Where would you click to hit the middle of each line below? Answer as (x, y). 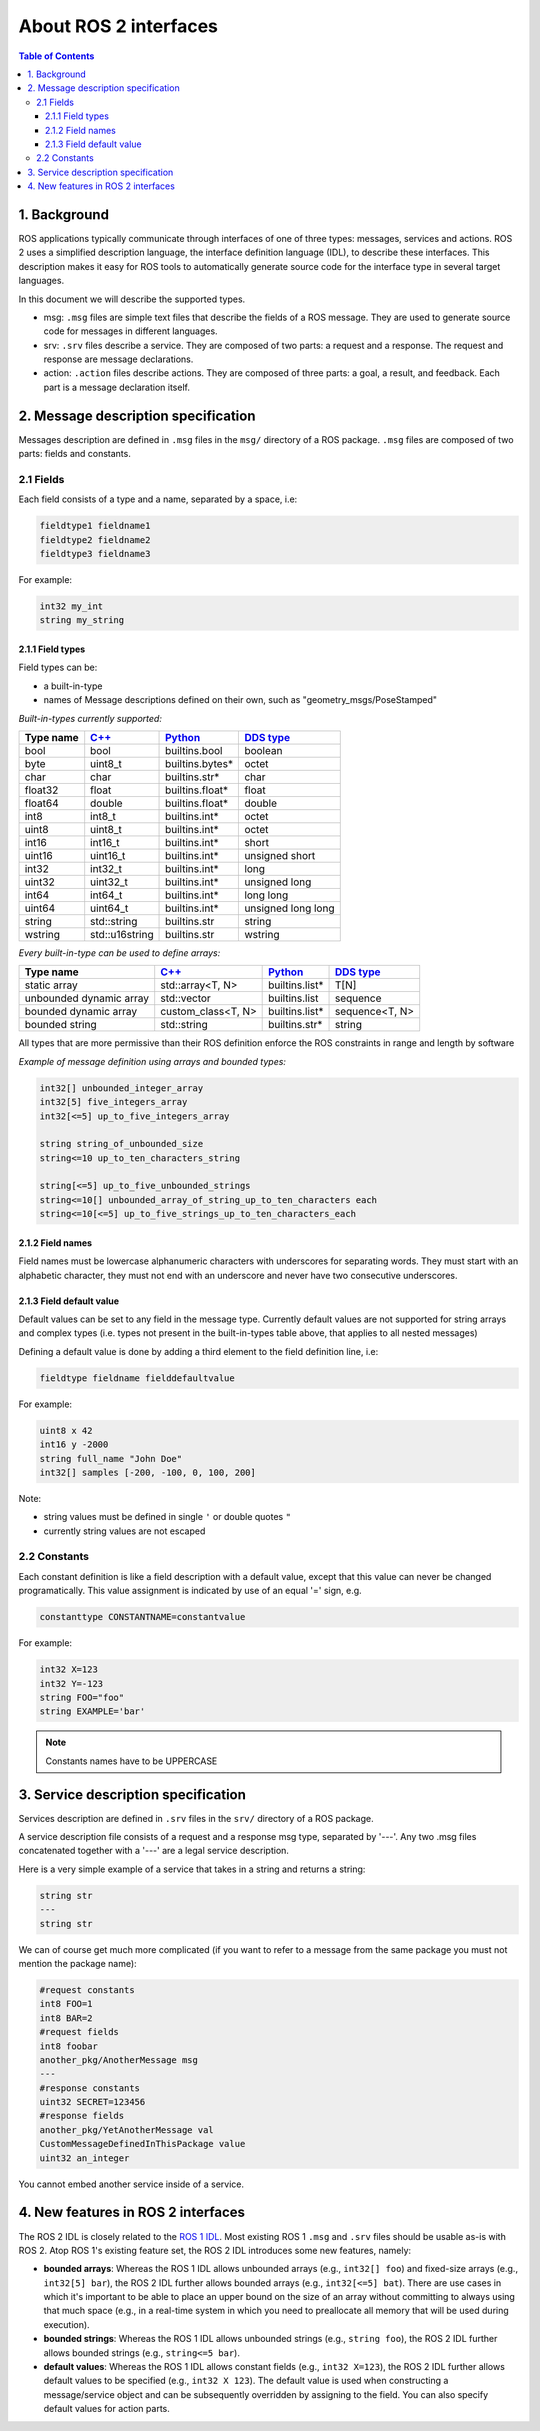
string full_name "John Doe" (111, 1458)
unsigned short (280, 855)
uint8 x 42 (66, 1430)
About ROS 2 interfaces (118, 26)
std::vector (186, 998)
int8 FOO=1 (66, 2004)
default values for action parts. (106, 2409)
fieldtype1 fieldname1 (95, 526)
